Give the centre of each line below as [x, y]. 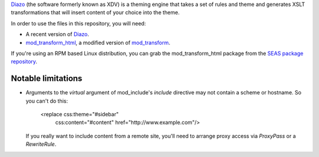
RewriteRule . [41, 144]
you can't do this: [47, 101]
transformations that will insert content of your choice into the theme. [95, 12]
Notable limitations [47, 79]
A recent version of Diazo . [57, 34]
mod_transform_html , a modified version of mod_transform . [98, 42]
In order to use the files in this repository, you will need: [78, 23]
